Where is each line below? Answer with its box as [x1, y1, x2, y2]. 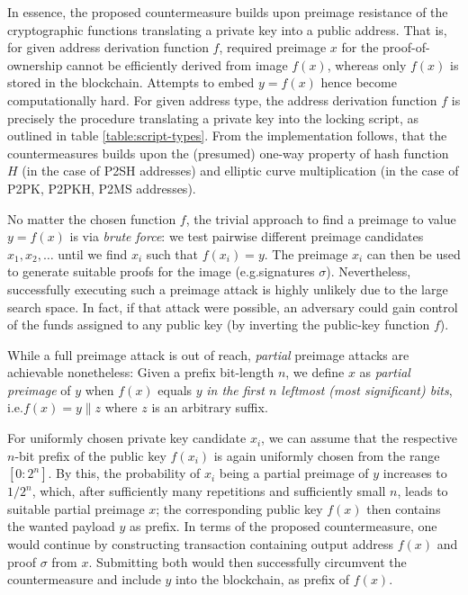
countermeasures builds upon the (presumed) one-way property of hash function [7, 143, 449, 162]
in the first [206, 380, 265, 399]
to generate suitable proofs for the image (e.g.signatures [7, 262, 315, 281]
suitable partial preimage [7, 499, 145, 518]
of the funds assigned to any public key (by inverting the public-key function [7, 315, 430, 334]
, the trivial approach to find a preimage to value [185, 209, 456, 228]
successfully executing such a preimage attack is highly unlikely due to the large [7, 279, 448, 298]
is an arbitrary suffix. [151, 398, 268, 417]
